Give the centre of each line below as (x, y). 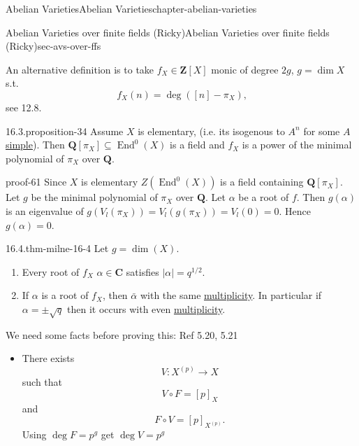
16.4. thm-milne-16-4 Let (57, 248)
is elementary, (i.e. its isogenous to (211, 131)
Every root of (51, 271)
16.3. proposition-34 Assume (65, 131)
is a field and (197, 145)
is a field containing (262, 182)
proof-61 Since (36, 182)
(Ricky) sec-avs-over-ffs (53, 46)
